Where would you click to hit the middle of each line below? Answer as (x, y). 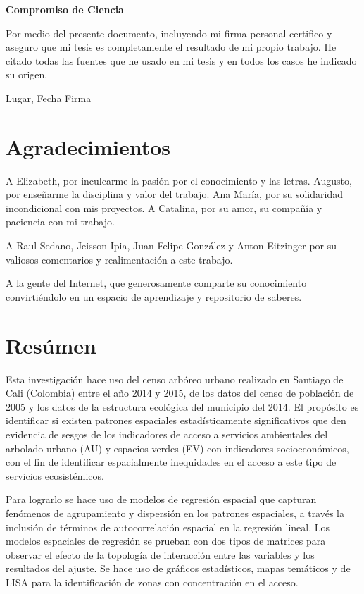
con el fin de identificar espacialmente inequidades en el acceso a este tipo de (171, 462)
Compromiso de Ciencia (65, 9)
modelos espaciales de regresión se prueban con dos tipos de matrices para (166, 541)
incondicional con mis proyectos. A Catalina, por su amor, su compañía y (164, 208)
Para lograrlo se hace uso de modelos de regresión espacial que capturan (161, 499)
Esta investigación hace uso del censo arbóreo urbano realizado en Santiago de (175, 379)
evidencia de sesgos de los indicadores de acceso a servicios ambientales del (167, 434)
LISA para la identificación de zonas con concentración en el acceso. (152, 582)
